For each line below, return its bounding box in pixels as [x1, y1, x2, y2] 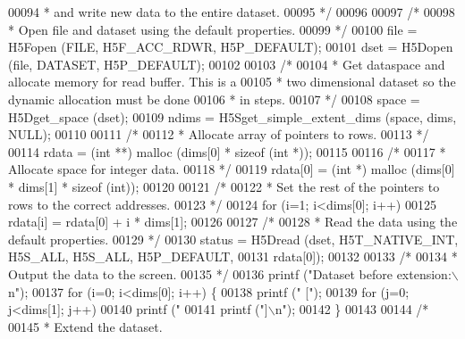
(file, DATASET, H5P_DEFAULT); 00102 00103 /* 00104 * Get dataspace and [8, 54, 445, 73]
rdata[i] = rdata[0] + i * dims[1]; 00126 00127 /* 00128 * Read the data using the [8, 212, 458, 231]
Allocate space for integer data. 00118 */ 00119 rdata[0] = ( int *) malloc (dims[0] [8, 160, 455, 178]
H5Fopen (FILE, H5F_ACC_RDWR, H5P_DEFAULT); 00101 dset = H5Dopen [8, 37, 453, 56]
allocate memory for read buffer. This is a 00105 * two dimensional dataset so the [8, 72, 456, 91]
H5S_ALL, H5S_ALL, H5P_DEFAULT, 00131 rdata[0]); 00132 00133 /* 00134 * [8, 247, 458, 266]
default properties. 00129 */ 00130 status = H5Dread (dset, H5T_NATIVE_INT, [8, 229, 459, 248]
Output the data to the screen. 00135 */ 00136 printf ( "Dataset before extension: [8, 264, 452, 283]
